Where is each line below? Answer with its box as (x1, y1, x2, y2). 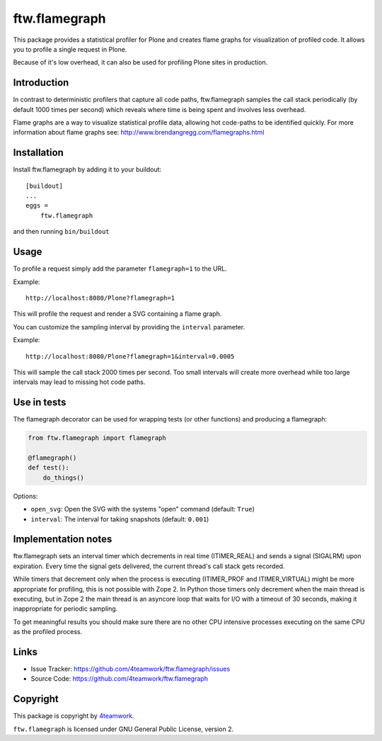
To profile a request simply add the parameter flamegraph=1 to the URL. (13, 264, 228, 273)
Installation (13, 147, 64, 159)
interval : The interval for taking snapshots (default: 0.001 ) (30, 514, 209, 524)
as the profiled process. (13, 628, 83, 636)
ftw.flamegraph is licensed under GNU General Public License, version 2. (13, 725, 234, 733)
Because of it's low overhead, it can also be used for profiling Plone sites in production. (13, 58, 268, 67)
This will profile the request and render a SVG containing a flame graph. (13, 310, 222, 318)
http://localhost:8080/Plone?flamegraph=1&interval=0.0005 (25, 352, 235, 361)
